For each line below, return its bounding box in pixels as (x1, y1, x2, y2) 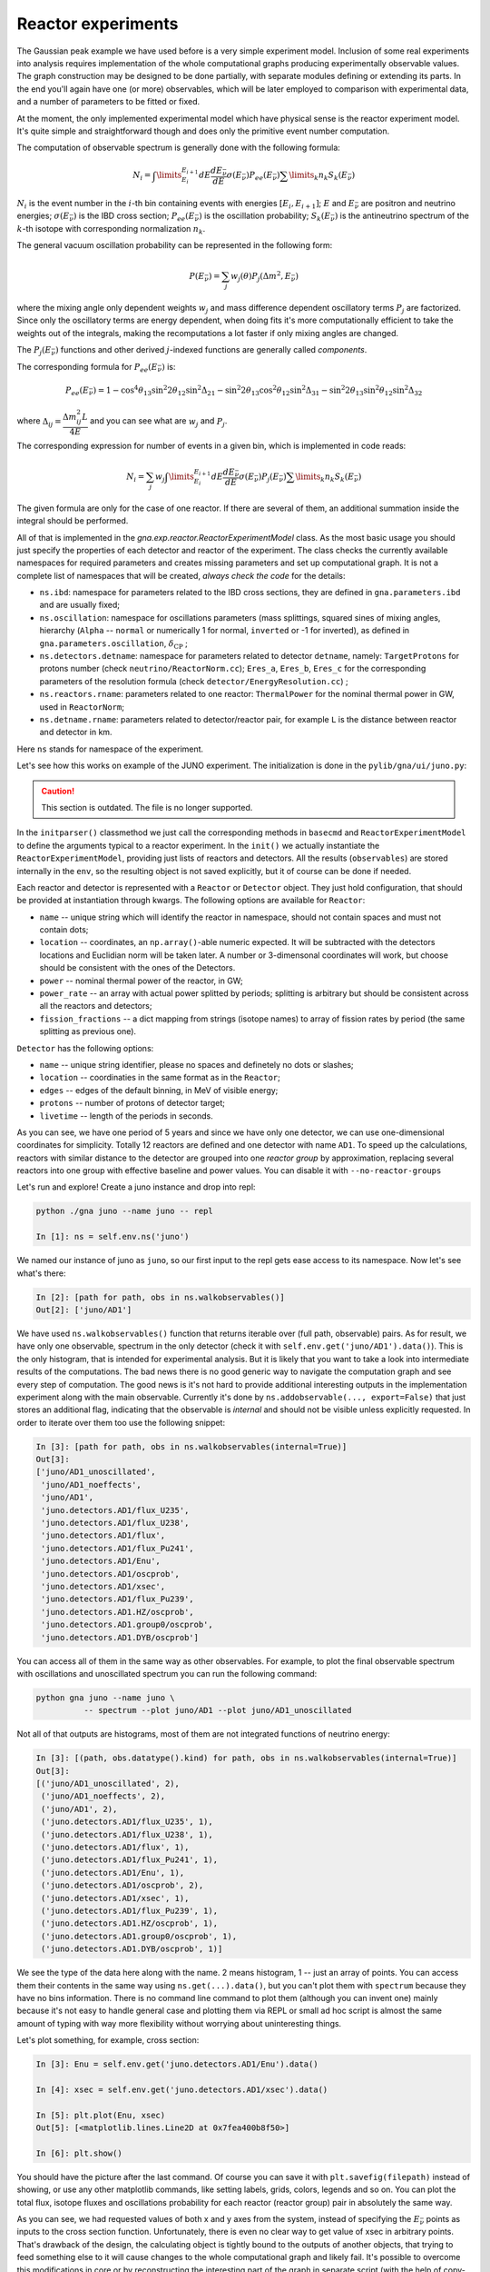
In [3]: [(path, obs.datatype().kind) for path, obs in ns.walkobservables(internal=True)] (35, 1753, 457, 1763)
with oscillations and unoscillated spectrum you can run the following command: (16, 1668, 318, 1679)
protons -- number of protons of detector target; (39, 1098, 226, 1109)
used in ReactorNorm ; (39, 701, 124, 712)
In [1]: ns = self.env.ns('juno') (35, 1231, 190, 1242)
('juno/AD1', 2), (41, 1804, 118, 1814)
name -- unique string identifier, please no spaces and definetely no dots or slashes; (39, 1059, 354, 1070)
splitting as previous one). (39, 1026, 136, 1037)
